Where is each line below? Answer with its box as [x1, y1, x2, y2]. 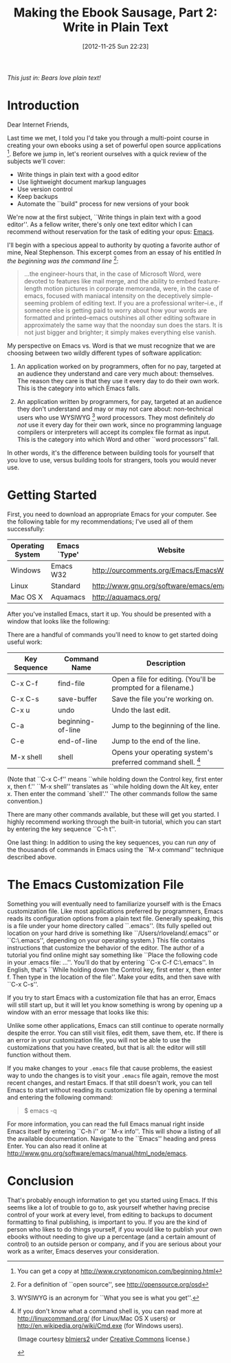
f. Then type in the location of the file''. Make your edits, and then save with [7, 973, 221, 981]
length [23, 284, 43, 293]
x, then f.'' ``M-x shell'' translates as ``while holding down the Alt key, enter [7, 782, 219, 791]
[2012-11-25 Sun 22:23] [82, 42, 149, 50]
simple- [191, 292, 214, 300]
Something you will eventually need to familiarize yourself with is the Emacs [7, 900, 222, 908]
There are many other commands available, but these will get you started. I [7, 811, 219, 819]
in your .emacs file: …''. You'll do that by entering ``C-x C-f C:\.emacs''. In [7, 958, 214, 967]
